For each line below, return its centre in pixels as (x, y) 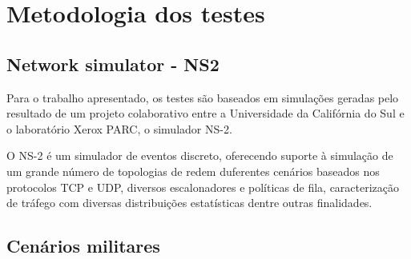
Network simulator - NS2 (113, 64)
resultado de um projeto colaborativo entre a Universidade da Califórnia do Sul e (205, 113)
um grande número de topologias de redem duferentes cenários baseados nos (193, 171)
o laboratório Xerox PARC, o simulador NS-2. (119, 128)
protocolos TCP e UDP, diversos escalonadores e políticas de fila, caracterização (203, 187)
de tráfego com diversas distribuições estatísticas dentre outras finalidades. (189, 203)
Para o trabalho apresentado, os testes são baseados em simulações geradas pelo (203, 97)
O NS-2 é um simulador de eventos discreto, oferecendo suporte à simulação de (200, 155)
